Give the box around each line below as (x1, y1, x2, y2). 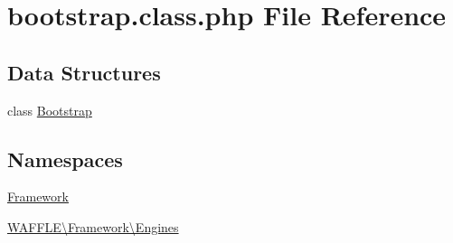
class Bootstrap (7, 100, 92, 119)
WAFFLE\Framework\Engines (7, 217, 179, 236)
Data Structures (7, 58, 161, 86)
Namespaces (7, 145, 123, 173)
